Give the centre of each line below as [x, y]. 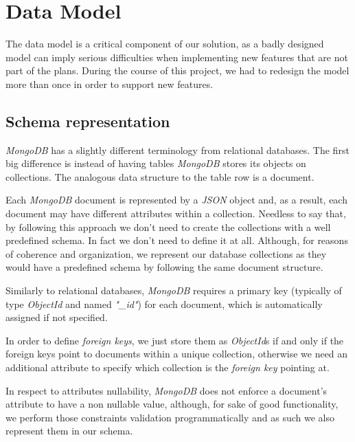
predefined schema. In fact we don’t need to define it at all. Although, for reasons [177, 240]
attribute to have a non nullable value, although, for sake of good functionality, [172, 404]
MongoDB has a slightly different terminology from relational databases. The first [177, 150]
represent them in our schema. [69, 431]
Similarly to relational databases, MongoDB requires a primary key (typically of [174, 290]
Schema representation [88, 121]
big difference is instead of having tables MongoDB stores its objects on [156, 163]
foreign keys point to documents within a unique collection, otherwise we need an [177, 354]
